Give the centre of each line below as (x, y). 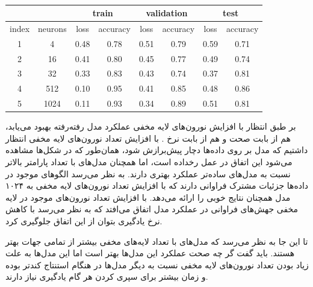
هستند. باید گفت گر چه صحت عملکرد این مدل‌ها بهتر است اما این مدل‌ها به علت (150, 253)
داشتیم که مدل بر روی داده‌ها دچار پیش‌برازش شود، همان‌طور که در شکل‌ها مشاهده (157, 150)
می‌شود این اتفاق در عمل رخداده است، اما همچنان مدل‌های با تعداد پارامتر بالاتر (149, 161)
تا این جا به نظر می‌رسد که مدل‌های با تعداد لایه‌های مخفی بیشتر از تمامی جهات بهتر (157, 241)
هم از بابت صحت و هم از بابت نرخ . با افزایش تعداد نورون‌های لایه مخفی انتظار (148, 138)
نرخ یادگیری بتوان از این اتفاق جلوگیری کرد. (84, 220)
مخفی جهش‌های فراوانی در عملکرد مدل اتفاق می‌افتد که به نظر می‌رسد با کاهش (152, 209)
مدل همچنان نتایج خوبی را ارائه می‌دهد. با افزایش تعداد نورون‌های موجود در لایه (148, 197)
